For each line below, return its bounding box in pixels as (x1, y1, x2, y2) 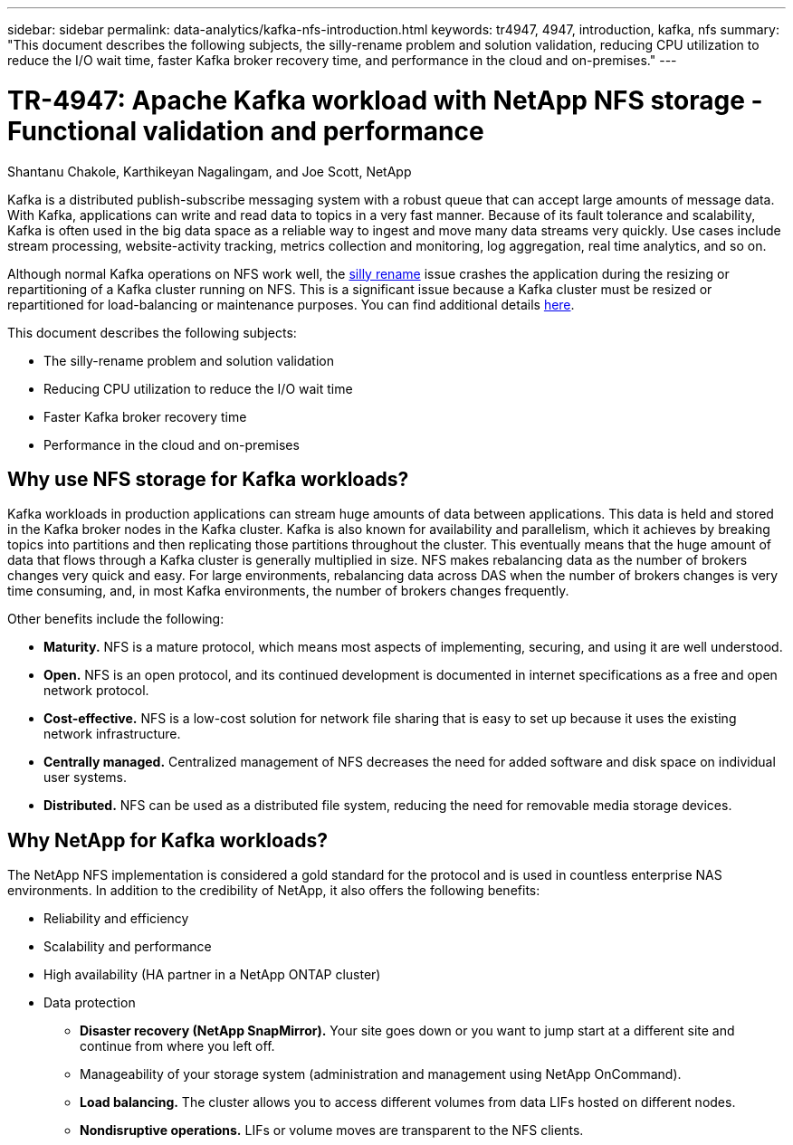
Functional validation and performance (7, 115, 484, 147)
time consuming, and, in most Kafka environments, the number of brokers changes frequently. (7, 583, 569, 599)
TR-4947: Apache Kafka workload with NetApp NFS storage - (7, 84, 763, 116)
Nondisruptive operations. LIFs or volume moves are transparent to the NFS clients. (80, 1122, 584, 1139)
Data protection (43, 995, 136, 1011)
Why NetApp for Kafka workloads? (7, 828, 328, 852)
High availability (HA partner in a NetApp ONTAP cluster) (43, 967, 381, 983)
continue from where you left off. (80, 1038, 275, 1054)
